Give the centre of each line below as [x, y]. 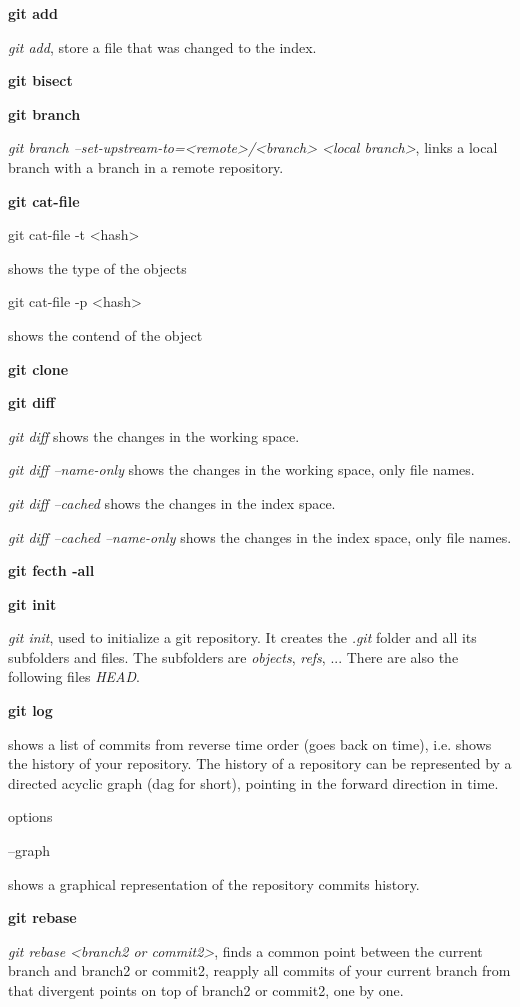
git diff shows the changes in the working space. [154, 435]
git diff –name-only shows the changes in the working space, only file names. [241, 469]
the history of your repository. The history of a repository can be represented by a [260, 763]
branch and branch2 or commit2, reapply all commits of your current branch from [259, 970]
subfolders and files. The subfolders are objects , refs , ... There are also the [233, 656]
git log [30, 710]
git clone [38, 368]
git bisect [40, 80]
